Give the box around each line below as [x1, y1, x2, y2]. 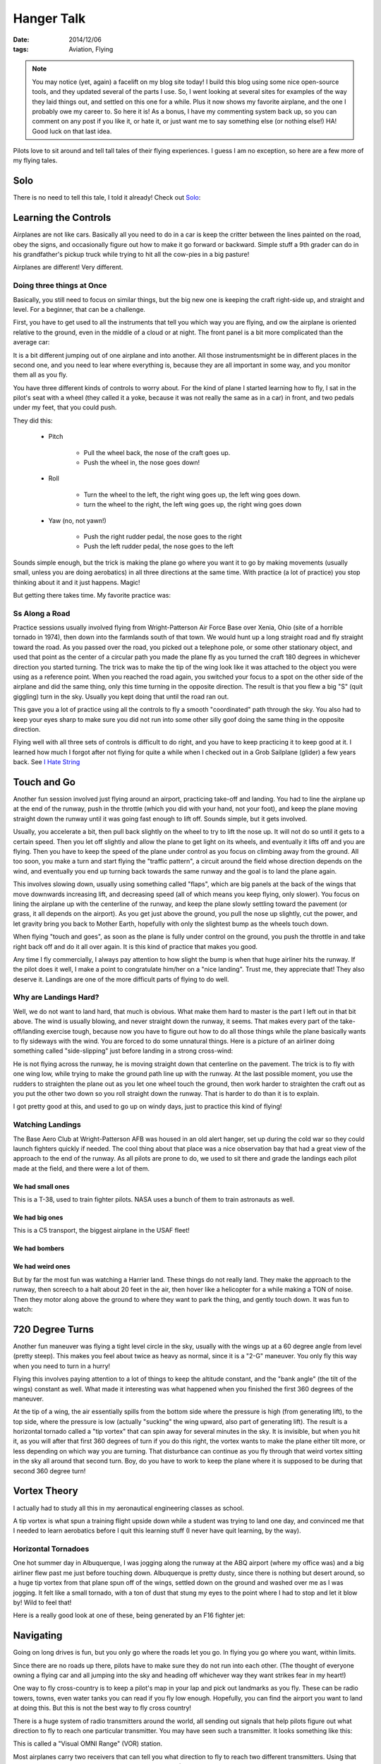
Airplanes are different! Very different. [13, 263, 123, 272]
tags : [13, 44, 29, 53]
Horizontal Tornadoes [13, 1544, 90, 1554]
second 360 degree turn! [13, 1466, 86, 1475]
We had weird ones [13, 1262, 71, 1271]
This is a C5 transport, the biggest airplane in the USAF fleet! [13, 1226, 190, 1235]
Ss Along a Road [13, 608, 71, 618]
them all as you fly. [13, 370, 68, 379]
